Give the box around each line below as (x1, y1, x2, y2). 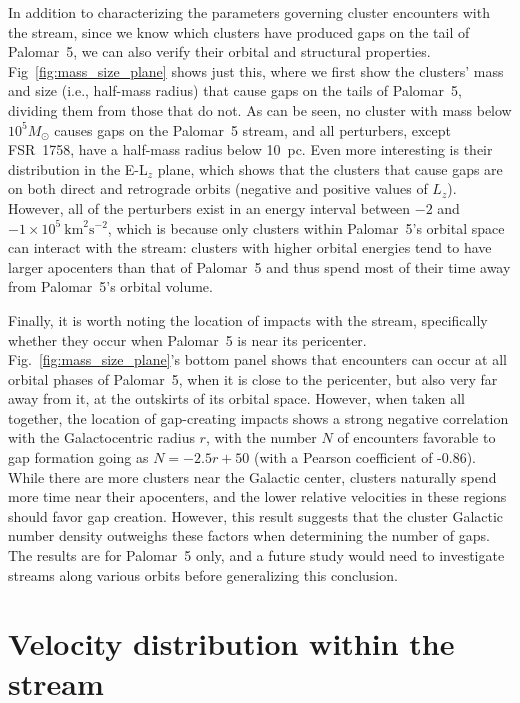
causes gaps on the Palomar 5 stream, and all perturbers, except (54, 119, 451, 140)
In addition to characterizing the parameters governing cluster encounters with (8, 2, 490, 22)
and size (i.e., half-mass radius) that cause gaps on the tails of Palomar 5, (8, 80, 462, 101)
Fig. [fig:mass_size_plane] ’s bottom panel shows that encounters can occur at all (8, 349, 507, 370)
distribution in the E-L (8, 158, 148, 179)
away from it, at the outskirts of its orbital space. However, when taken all (8, 388, 465, 409)
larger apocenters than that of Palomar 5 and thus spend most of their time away (8, 256, 511, 277)
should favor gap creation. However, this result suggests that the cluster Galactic (8, 505, 504, 526)
